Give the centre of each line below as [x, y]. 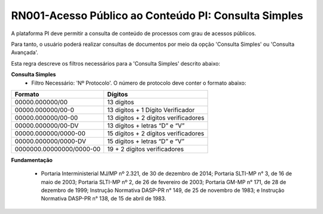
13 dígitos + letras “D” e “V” [146, 125]
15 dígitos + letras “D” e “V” [146, 141]
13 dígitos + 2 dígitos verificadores [156, 117]
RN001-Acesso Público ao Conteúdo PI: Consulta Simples [157, 15]
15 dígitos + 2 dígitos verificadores [156, 133]
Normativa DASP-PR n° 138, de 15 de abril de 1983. [104, 199]
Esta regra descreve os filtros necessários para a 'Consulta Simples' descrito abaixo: [116, 63]
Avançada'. [25, 52]
